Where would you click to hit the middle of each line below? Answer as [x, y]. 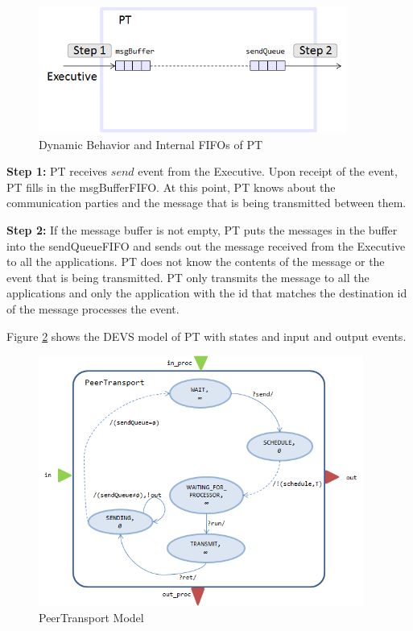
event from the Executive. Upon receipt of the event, [268, 171]
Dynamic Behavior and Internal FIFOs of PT [151, 144]
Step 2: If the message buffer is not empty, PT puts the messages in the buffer [202, 230]
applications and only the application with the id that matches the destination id [207, 293]
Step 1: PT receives [57, 171]
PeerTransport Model [91, 617]
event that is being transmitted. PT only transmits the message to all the [188, 277]
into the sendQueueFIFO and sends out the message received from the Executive [206, 245]
